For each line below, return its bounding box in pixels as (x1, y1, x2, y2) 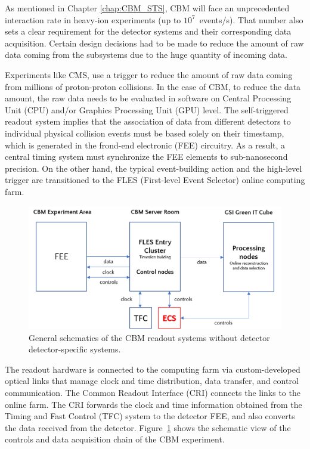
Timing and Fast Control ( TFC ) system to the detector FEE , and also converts (5, 410, 295, 422)
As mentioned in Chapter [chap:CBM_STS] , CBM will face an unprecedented (5, 2, 290, 14)
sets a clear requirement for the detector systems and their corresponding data (5, 25, 292, 38)
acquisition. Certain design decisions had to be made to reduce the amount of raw (5, 36, 304, 49)
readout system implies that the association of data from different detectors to (5, 115, 291, 128)
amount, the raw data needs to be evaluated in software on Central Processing (5, 92, 292, 104)
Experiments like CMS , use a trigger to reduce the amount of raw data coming (5, 68, 293, 80)
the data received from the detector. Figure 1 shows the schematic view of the (5, 421, 291, 433)
